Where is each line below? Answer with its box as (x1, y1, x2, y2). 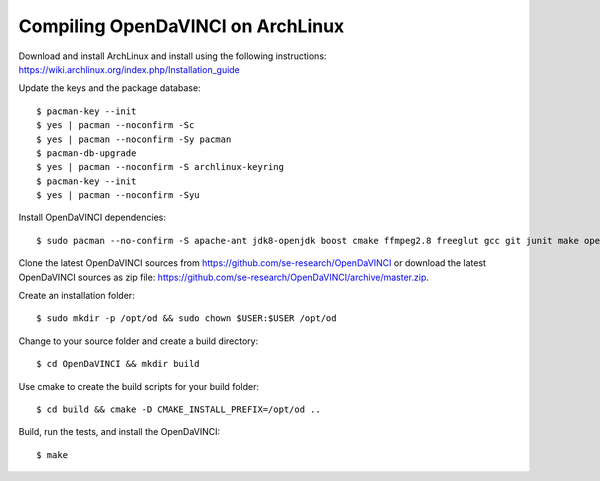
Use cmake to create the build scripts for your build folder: (18, 380, 260, 392)
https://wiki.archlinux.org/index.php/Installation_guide (18, 63, 240, 75)
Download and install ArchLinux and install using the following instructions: (18, 50, 327, 62)
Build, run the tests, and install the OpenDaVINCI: (18, 426, 221, 438)
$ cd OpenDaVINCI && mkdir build (36, 358, 200, 370)
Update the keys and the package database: (18, 82, 201, 94)
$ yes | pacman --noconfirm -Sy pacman (36, 133, 232, 145)
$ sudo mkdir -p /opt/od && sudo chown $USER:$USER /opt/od (36, 313, 337, 324)
